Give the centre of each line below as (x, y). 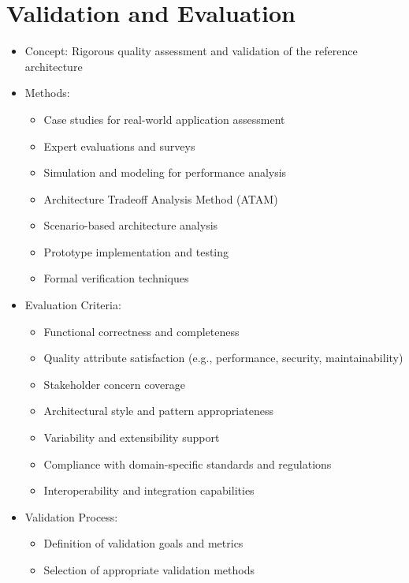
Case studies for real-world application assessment (164, 119)
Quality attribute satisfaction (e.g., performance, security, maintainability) (223, 358)
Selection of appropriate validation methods (149, 570)
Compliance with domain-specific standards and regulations (188, 463)
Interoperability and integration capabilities (149, 490)
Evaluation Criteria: (73, 305)
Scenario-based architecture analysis (131, 225)
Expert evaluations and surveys (119, 146)
